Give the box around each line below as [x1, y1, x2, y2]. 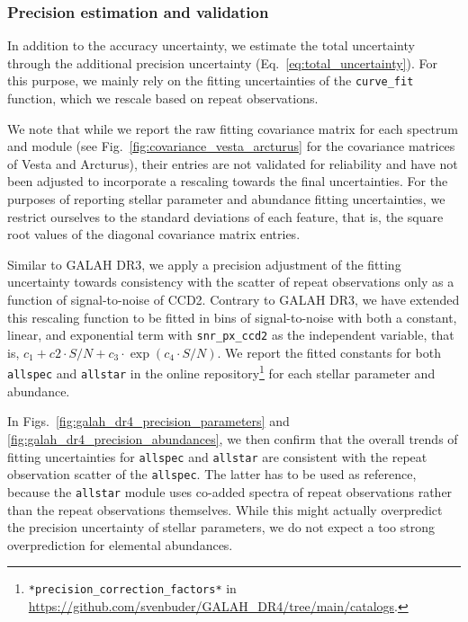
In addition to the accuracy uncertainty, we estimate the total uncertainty [7, 36, 415, 55]
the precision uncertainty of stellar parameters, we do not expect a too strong [7, 518, 435, 537]
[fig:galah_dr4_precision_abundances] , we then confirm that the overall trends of [7, 429, 458, 448]
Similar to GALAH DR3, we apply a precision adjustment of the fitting [7, 254, 401, 273]
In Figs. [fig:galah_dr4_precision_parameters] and [7, 412, 290, 431]
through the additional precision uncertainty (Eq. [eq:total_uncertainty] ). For [7, 53, 437, 72]
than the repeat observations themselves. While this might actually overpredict [7, 500, 443, 519]
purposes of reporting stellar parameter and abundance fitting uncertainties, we [7, 190, 445, 209]
